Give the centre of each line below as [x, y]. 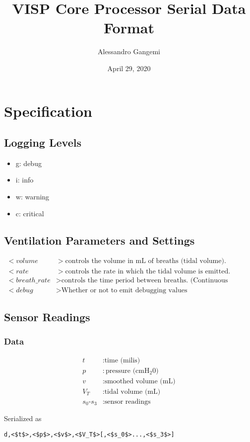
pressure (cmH [127, 371]
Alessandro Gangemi [129, 51]
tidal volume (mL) [132, 392]
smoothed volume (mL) [140, 381]
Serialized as [23, 418]
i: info [25, 180]
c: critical [30, 213]
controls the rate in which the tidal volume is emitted [147, 271]
